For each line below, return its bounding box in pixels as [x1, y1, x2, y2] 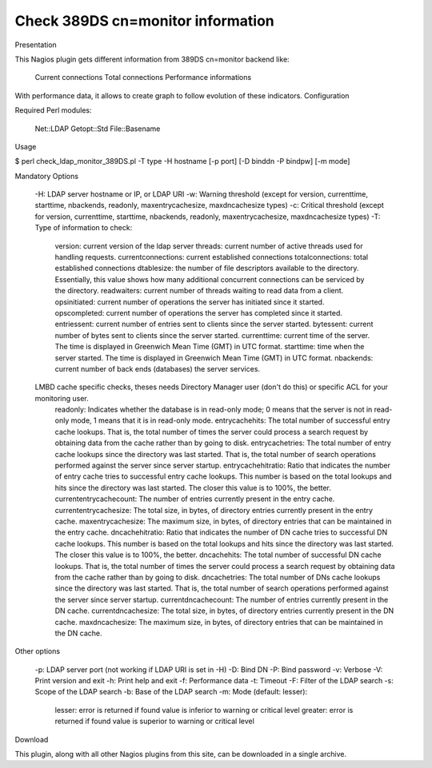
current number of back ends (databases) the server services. [54, 364, 260, 373]
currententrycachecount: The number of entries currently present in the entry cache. [54, 494, 335, 503]
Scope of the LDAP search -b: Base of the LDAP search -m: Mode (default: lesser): [34, 687, 308, 697]
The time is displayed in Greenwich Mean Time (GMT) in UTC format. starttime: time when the [54, 342, 365, 352]
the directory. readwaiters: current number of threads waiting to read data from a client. [54, 286, 344, 296]
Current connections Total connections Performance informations [34, 73, 252, 82]
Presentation [14, 40, 58, 50]
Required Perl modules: [14, 105, 92, 115]
